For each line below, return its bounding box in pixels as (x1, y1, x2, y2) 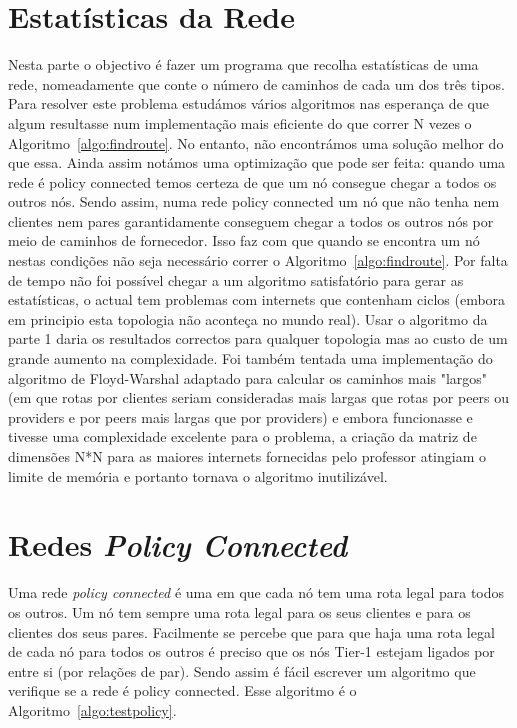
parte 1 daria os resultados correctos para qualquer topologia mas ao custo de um (8, 328, 508, 349)
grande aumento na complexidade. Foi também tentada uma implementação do (8, 348, 493, 369)
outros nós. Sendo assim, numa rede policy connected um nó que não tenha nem (8, 191, 500, 212)
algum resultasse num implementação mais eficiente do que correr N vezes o (8, 112, 472, 133)
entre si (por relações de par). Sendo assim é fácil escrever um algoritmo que (8, 660, 476, 681)
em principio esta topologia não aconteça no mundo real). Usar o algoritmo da (8, 308, 488, 329)
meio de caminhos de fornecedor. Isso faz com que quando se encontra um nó (8, 230, 480, 251)
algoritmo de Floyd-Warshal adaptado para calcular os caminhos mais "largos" (8, 367, 488, 388)
